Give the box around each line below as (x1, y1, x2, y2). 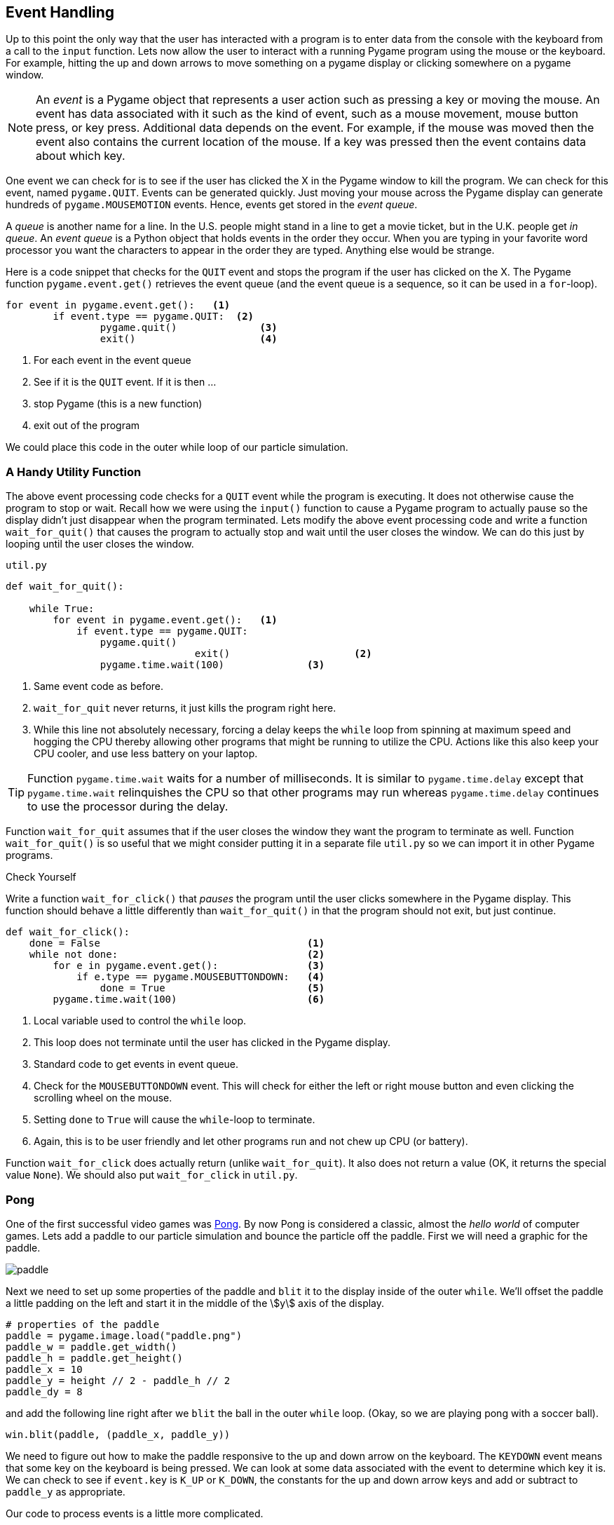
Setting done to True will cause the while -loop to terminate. (34, 1113, 315, 1126)
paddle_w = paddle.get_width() (6, 1341, 177, 1353)
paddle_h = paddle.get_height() (6, 1352, 183, 1364)
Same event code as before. (34, 680, 164, 693)
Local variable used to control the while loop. (34, 1015, 246, 1027)
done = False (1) (29, 937, 325, 949)
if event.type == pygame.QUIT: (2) (53, 311, 254, 323)
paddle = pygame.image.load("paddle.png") (6, 1329, 243, 1341)
